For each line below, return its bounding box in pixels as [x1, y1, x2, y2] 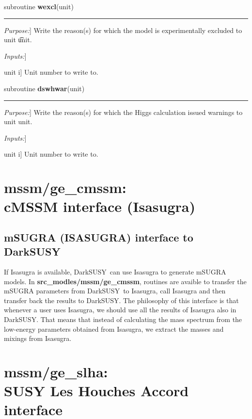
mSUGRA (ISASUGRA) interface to [4, 229, 193, 244]
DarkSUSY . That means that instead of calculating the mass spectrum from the [4, 314, 242, 324]
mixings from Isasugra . [4, 333, 72, 343]
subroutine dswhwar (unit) [4, 83, 85, 93]
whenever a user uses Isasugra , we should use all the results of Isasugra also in [4, 305, 236, 315]
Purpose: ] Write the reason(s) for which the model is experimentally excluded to [4, 25, 242, 35]
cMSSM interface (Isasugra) [4, 196, 195, 216]
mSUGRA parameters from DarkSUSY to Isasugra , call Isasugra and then [4, 286, 226, 296]
